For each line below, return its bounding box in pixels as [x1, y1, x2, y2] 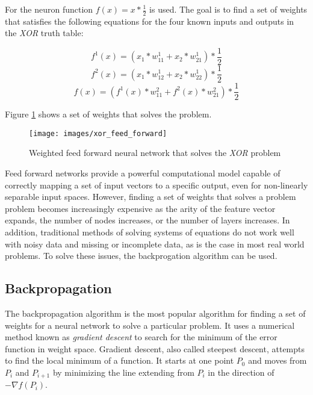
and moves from [248, 354, 307, 367]
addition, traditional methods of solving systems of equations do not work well [5, 226, 294, 238]
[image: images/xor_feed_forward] [29, 129, 167, 138]
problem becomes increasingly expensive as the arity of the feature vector [5, 202, 276, 214]
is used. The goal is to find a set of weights [149, 3, 308, 15]
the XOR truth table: [5, 26, 84, 39]
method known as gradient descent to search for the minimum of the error [5, 331, 277, 343]
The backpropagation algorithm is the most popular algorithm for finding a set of [5, 307, 306, 319]
